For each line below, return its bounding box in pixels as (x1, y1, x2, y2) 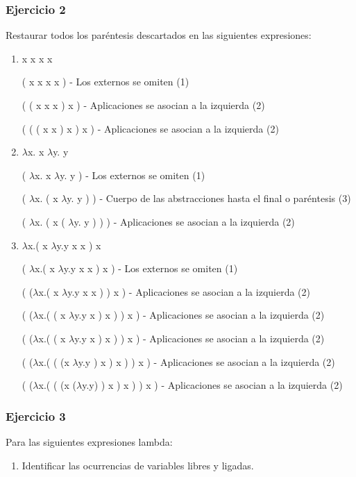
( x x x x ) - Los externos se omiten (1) (22, 74, 189, 89)
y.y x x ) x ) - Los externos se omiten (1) (63, 261, 238, 276)
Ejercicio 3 (6, 407, 66, 424)
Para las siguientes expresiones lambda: (6, 434, 173, 449)
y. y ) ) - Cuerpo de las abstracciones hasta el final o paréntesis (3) (67, 191, 351, 206)
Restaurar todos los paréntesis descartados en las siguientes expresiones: (6, 28, 312, 42)
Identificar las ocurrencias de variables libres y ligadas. (22, 458, 254, 472)
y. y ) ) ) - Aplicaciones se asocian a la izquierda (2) (74, 214, 295, 228)
